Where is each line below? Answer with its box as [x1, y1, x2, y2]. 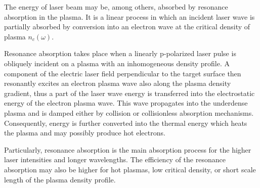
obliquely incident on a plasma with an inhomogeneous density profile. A [4, 58, 230, 68]
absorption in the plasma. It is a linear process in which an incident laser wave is [4, 11, 255, 22]
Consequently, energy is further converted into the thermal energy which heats [4, 117, 247, 128]
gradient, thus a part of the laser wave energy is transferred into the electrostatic [4, 87, 255, 98]
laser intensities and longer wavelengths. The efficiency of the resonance [4, 154, 226, 165]
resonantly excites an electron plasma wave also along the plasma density [4, 78, 231, 88]
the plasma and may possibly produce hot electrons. [4, 127, 165, 138]
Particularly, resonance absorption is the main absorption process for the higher [4, 144, 251, 155]
